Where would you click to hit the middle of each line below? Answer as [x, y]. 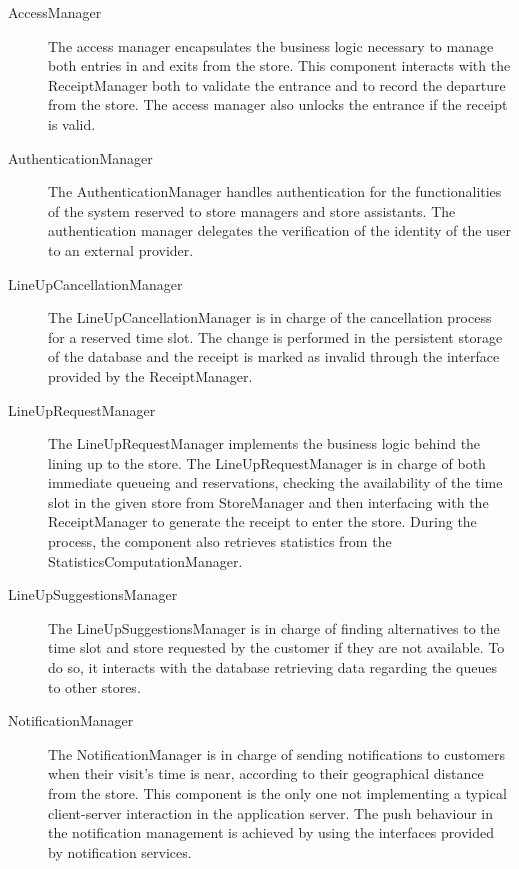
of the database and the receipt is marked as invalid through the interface [274, 356]
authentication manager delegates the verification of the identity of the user [280, 230]
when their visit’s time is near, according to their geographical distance [266, 773]
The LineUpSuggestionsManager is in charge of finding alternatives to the [274, 627]
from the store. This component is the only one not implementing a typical [277, 793]
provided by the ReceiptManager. [150, 375]
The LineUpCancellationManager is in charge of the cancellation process [270, 317]
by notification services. [120, 851]
